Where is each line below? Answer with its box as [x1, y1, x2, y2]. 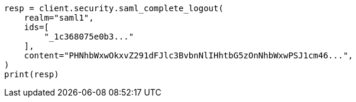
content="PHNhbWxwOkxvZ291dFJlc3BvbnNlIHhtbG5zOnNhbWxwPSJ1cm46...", [24, 51, 354, 60]
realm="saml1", [24, 13, 94, 22]
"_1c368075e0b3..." [44, 32, 134, 41]
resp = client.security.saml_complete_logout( [4, 4, 224, 13]
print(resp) [4, 70, 59, 79]
